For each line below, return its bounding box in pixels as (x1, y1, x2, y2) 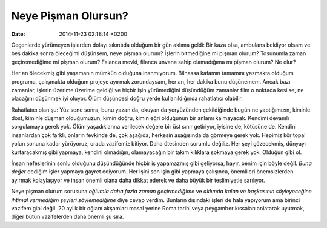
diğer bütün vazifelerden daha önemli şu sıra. (11, 213, 124, 221)
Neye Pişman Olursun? (11, 9, 128, 22)
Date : (11, 30, 25, 38)
